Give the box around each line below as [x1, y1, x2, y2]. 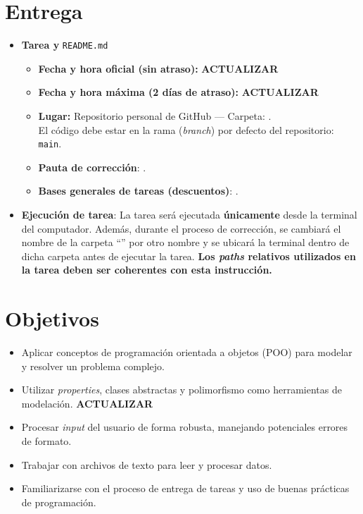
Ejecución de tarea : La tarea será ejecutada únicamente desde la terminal [21, 207, 357, 221]
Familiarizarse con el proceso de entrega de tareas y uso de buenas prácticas [21, 481, 350, 496]
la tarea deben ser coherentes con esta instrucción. [21, 262, 272, 277]
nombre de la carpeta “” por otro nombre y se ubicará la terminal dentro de [21, 235, 350, 250]
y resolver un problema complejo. [21, 358, 165, 373]
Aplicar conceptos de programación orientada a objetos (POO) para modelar [21, 345, 352, 360]
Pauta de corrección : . [38, 159, 146, 174]
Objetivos [5, 304, 99, 333]
